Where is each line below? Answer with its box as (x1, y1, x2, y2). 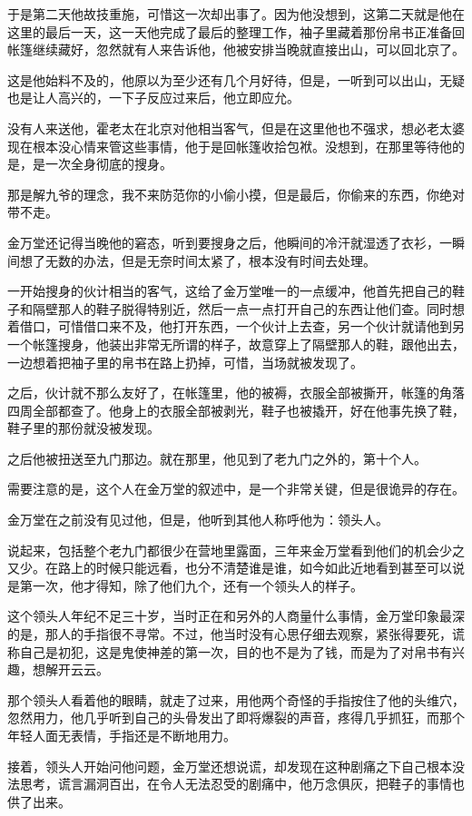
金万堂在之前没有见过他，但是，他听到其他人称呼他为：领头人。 (7, 510, 388, 529)
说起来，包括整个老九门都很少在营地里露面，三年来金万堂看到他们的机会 (7, 540, 439, 559)
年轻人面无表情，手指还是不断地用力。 (7, 726, 236, 744)
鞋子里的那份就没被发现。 (7, 418, 160, 437)
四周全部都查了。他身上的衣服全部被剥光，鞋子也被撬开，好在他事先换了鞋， (7, 400, 465, 419)
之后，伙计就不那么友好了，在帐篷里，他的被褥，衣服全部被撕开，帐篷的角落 (7, 383, 465, 402)
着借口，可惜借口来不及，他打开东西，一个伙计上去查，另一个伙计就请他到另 (7, 317, 465, 336)
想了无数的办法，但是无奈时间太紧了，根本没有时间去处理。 (19, 251, 376, 270)
